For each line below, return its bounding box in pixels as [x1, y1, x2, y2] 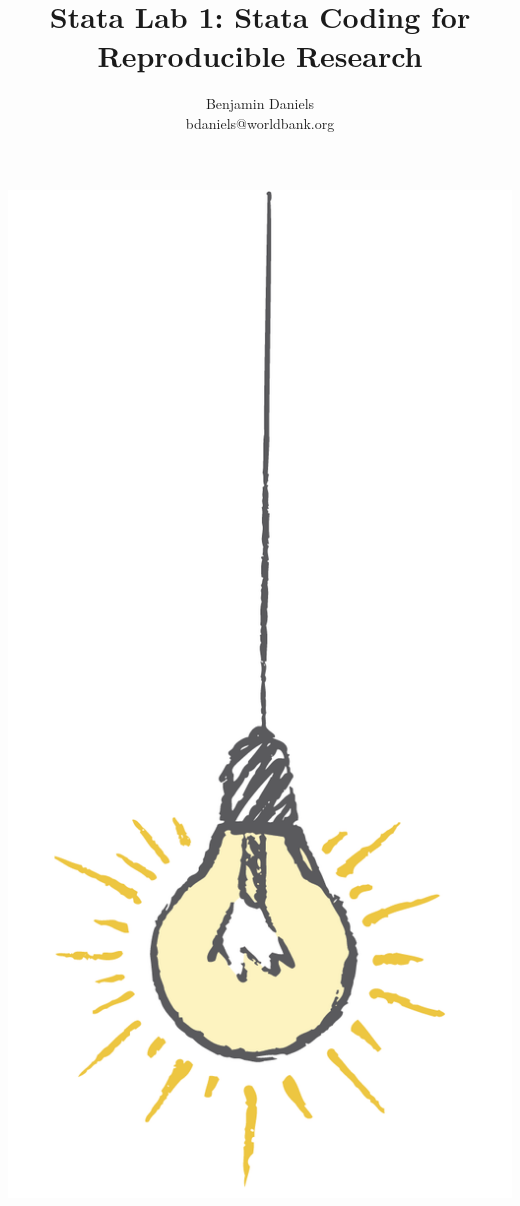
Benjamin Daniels [205, 93, 315, 114]
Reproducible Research [97, 35, 423, 76]
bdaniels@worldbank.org [185, 112, 335, 133]
